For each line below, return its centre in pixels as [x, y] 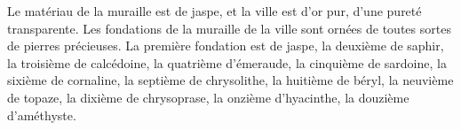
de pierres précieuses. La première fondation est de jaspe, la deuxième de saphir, [226, 46]
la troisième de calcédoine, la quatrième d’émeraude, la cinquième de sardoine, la [227, 62]
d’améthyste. [42, 115]
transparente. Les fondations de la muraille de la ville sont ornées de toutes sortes [229, 28]
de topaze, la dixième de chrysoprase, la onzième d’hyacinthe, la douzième [208, 97]
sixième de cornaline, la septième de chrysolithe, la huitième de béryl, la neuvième [230, 80]
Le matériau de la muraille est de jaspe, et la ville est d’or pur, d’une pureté [215, 11]
